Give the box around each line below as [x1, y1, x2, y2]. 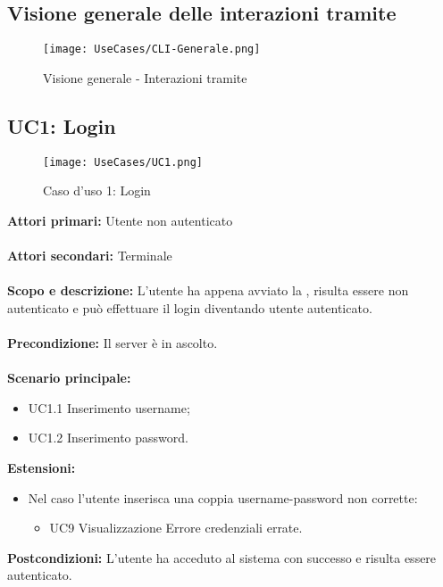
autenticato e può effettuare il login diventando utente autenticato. [7, 298, 372, 317]
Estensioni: [7, 459, 76, 477]
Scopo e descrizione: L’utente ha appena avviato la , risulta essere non [7, 281, 409, 300]
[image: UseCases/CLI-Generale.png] [43, 43, 261, 56]
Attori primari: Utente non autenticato [7, 211, 233, 229]
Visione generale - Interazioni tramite [43, 68, 247, 87]
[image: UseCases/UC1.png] [43, 155, 203, 169]
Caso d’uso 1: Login [43, 181, 151, 200]
